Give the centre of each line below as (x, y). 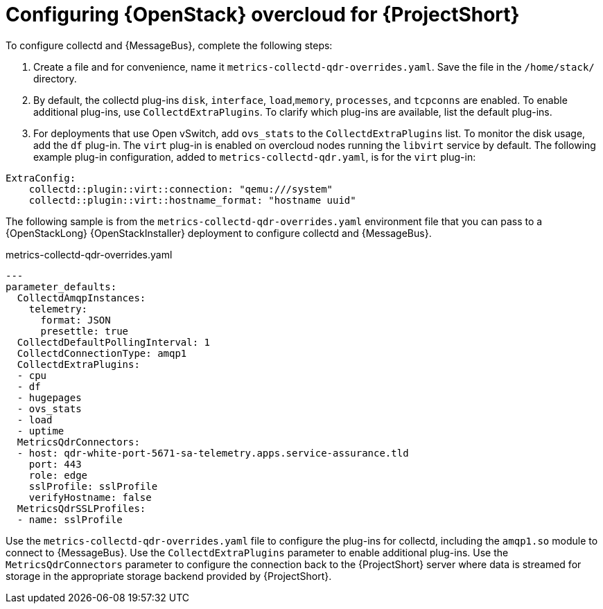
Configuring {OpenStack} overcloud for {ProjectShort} (263, 15)
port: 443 (55, 464)
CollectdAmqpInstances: (81, 298)
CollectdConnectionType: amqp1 (102, 353)
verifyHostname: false (90, 497)
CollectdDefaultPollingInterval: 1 (114, 342)
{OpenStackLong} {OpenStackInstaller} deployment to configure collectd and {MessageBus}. (219, 233)
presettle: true (85, 331)
